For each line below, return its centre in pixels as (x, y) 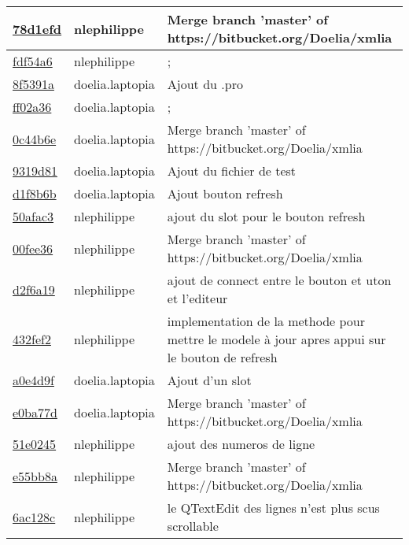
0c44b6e (35, 139)
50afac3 (33, 216)
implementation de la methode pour (266, 321)
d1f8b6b (35, 193)
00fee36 (33, 248)
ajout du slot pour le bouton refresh (266, 216)
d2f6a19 (34, 289)
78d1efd (37, 28)
